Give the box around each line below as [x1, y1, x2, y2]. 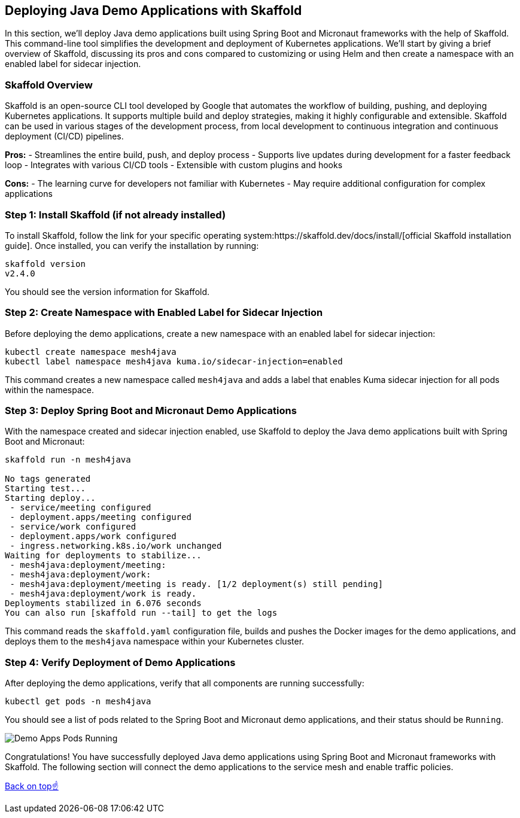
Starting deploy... [5, 493, 96, 503]
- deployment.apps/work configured [10, 531, 177, 542]
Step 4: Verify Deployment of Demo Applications [5, 656, 236, 668]
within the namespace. [5, 384, 94, 395]
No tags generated [5, 474, 91, 484]
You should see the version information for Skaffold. [5, 286, 210, 297]
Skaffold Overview [5, 78, 93, 91]
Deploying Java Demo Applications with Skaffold [5, 3, 302, 18]
